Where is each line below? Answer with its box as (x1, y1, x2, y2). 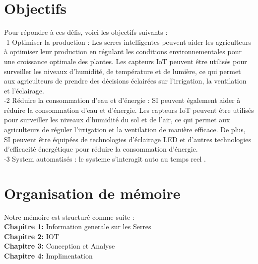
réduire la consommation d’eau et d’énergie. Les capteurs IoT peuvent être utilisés (4, 104, 254, 115)
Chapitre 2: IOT (4, 231, 59, 241)
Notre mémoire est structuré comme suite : (4, 211, 134, 222)
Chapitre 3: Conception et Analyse (4, 241, 115, 251)
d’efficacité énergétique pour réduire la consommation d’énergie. (4, 144, 198, 154)
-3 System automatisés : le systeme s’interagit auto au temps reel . (4, 153, 206, 164)
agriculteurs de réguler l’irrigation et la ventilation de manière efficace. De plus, (4, 124, 246, 135)
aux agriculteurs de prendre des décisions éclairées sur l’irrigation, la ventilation (4, 76, 247, 86)
